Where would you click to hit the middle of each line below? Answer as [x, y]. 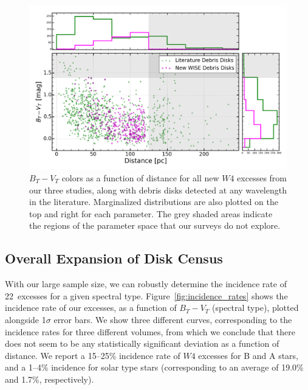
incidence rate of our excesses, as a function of [91, 308]
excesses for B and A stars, [248, 355]
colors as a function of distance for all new [140, 177]
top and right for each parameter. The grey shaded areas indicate [151, 213]
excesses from [262, 177]
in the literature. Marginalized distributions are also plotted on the [154, 202]
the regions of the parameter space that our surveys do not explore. [155, 225]
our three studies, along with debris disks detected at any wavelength [158, 190]
